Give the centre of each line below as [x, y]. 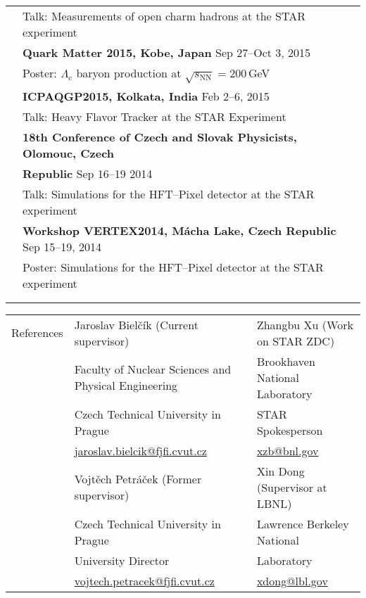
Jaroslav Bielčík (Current [136, 324]
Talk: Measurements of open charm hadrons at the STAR [164, 16]
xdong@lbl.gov [292, 580]
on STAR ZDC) [296, 341]
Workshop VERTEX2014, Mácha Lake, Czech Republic [179, 230]
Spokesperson [290, 430]
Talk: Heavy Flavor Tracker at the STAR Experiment [154, 116]
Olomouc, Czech [69, 153]
